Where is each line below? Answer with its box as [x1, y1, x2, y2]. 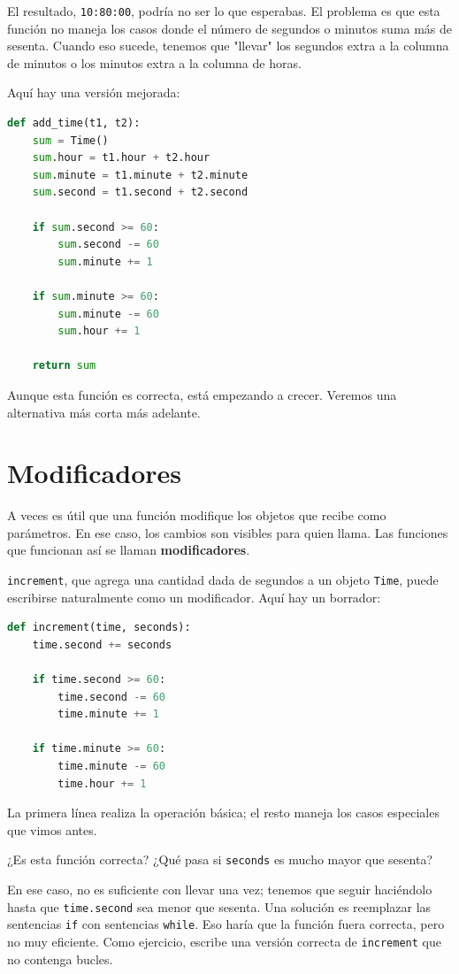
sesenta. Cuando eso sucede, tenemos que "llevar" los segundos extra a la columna [7, 36, 449, 55]
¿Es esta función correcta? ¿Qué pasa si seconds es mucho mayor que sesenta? [7, 850, 432, 869]
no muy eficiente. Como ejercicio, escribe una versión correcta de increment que [7, 932, 441, 950]
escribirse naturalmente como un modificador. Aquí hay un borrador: [7, 587, 381, 606]
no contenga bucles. [7, 949, 113, 968]
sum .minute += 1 [57, 255, 153, 268]
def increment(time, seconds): [7, 621, 191, 634]
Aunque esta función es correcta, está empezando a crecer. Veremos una [7, 385, 397, 403]
